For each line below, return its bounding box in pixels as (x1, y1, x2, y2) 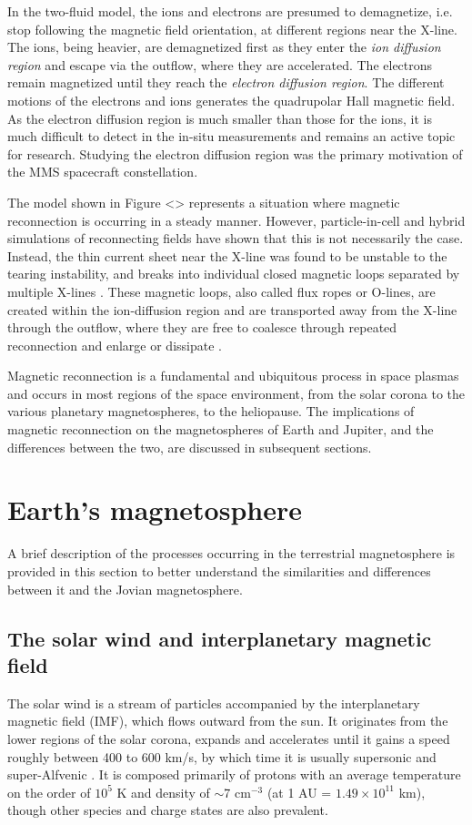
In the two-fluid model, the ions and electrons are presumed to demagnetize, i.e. (7, 2, 453, 20)
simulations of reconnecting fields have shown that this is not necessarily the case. (7, 229, 464, 248)
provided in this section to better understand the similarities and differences (7, 561, 431, 580)
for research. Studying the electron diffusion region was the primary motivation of (7, 144, 463, 163)
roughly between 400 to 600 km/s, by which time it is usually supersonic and (7, 747, 437, 766)
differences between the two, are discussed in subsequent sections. (7, 437, 372, 456)
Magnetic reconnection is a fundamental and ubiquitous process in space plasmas (7, 366, 459, 385)
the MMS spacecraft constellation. (7, 162, 198, 181)
